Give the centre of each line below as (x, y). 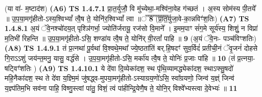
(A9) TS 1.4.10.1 (69, 68)
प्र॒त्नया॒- (246, 58)
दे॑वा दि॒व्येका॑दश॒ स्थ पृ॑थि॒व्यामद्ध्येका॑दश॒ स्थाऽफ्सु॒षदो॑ (170, 68)
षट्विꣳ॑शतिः (18, 68)
